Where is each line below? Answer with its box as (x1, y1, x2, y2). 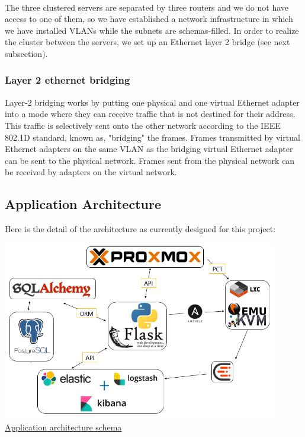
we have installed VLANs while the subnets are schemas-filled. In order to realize (5, 24, 299, 36)
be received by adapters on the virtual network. (5, 166, 177, 178)
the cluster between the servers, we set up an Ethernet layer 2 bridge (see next (5, 36, 290, 48)
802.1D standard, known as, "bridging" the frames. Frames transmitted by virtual (5, 131, 300, 143)
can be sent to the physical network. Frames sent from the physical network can (5, 154, 295, 166)
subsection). (5, 47, 48, 59)
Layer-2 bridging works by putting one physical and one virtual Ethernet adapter (5, 96, 300, 108)
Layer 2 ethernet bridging (5, 72, 130, 87)
